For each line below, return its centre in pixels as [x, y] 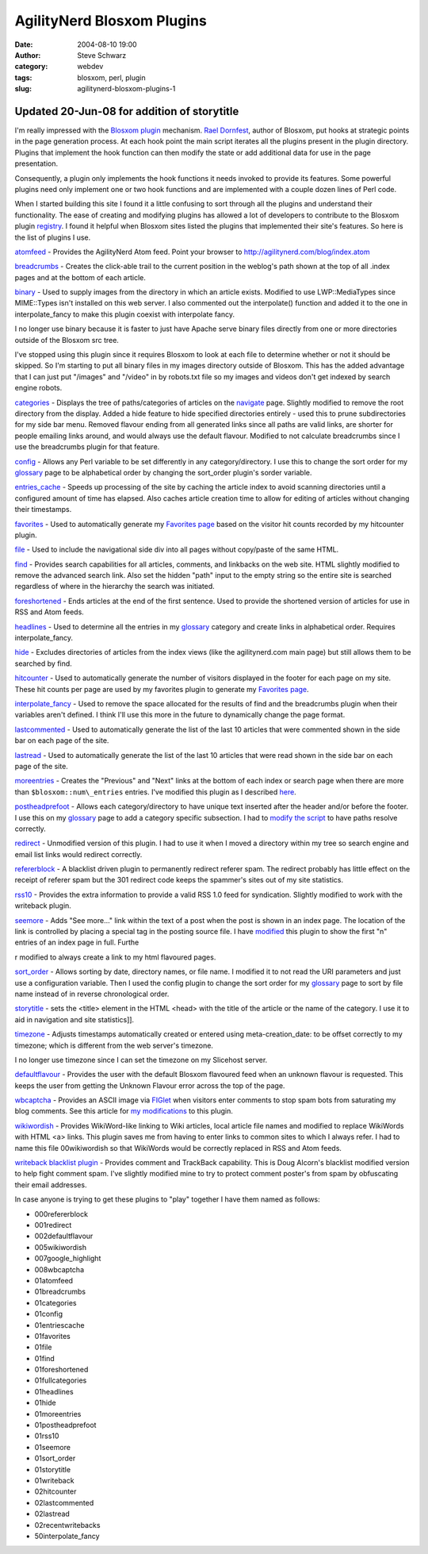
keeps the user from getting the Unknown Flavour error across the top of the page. [150, 1085]
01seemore [53, 1447]
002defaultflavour [64, 1236]
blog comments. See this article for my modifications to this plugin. [124, 1111]
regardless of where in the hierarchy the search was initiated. [115, 587]
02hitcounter [55, 1491]
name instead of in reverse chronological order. [92, 994]
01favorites [52, 1336]
